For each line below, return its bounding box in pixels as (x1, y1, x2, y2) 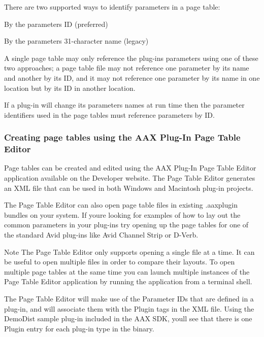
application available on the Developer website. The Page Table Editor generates (4, 173, 255, 183)
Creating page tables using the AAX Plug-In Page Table (4, 131, 241, 144)
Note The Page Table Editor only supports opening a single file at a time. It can (4, 246, 255, 257)
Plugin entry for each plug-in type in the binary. (4, 323, 154, 333)
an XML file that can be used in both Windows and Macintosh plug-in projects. (4, 182, 253, 193)
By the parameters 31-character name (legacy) (4, 36, 149, 46)
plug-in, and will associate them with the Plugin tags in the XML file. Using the (4, 303, 254, 314)
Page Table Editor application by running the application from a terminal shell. (4, 276, 252, 287)
